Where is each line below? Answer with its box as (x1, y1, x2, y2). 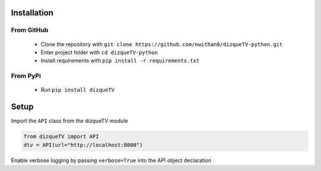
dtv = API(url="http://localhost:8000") (23, 141, 143, 148)
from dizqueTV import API (23, 133, 99, 140)
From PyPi (11, 72, 41, 80)
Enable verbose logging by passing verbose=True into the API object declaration (11, 157, 212, 164)
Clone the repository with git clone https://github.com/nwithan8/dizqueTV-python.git (40, 40, 283, 47)
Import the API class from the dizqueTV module (11, 117, 128, 124)
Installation (11, 8, 53, 18)
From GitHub (11, 26, 49, 34)
